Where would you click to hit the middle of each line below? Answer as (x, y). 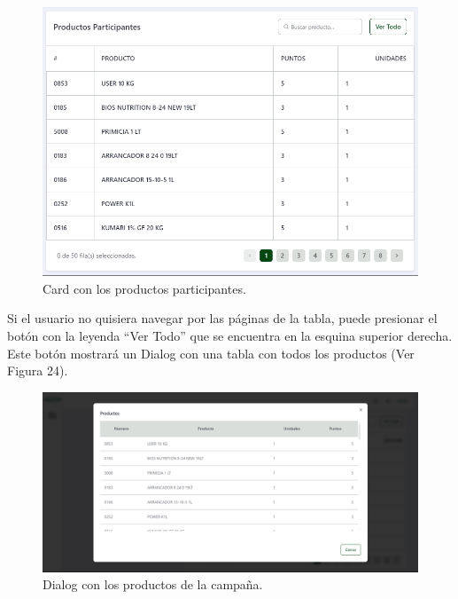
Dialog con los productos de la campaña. (153, 584)
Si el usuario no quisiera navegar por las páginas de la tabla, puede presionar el (222, 318)
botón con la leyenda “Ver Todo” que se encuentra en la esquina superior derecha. (230, 335)
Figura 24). (38, 370)
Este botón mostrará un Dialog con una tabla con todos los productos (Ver (211, 353)
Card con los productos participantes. (144, 288)
